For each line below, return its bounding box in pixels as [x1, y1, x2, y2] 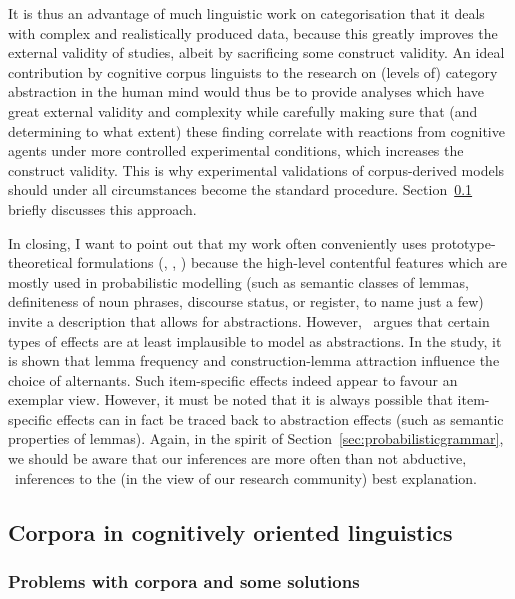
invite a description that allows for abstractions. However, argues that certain [8, 310, 490, 331]
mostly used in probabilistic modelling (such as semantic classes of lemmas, [8, 271, 469, 292]
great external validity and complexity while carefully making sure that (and [8, 100, 478, 121]
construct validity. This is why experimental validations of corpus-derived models [8, 159, 505, 180]
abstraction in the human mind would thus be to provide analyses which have [8, 81, 485, 102]
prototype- [431, 232, 496, 253]
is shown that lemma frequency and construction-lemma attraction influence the [8, 350, 500, 371]
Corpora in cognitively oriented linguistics [8, 516, 453, 547]
